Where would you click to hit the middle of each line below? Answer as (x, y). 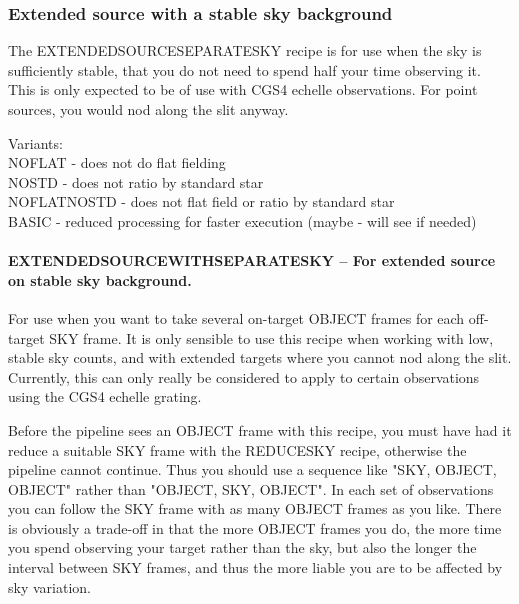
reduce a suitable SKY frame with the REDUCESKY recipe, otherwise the (237, 449)
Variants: (35, 142)
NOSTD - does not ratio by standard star (136, 181)
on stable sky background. (100, 279)
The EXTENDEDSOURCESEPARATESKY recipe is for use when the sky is (245, 50)
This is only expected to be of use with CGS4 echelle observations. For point (243, 89)
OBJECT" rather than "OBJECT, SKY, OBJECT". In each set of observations (251, 488)
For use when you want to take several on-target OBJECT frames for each (236, 317)
